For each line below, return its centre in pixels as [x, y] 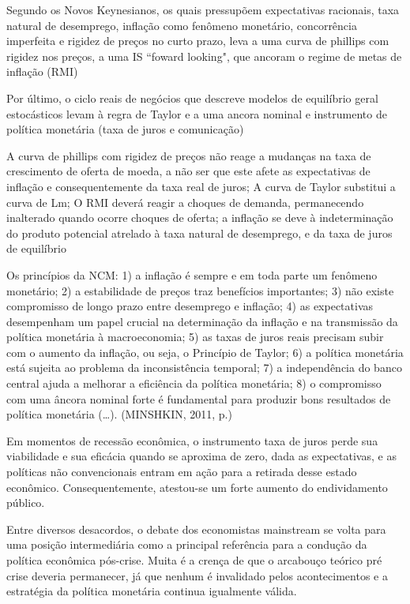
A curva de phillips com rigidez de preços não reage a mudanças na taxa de [189, 155]
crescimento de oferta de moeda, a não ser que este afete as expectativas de [188, 171]
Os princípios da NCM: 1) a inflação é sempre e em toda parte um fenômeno [192, 274]
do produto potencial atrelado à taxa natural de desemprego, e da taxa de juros [199, 233]
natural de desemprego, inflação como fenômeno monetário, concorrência [182, 25]
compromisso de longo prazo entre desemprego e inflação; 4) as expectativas [190, 306]
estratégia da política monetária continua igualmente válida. [152, 591]
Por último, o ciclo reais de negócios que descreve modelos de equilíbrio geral [192, 98]
